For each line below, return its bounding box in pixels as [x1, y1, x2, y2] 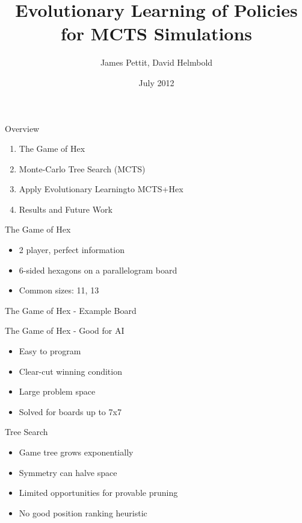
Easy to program [19, 345, 81, 357]
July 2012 [138, 76, 174, 89]
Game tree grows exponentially [19, 446, 134, 458]
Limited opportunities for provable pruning [19, 486, 178, 499]
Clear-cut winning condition [19, 365, 122, 377]
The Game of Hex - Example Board [5, 304, 137, 316]
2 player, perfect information [19, 243, 125, 256]
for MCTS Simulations [60, 21, 253, 46]
